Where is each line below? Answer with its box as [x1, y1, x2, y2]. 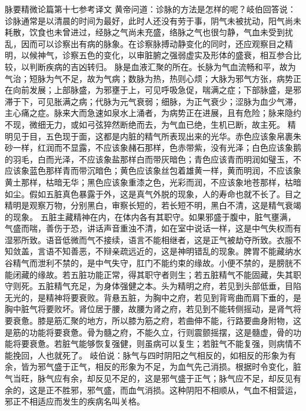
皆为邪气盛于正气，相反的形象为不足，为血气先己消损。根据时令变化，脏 [21, 360, 301, 373]
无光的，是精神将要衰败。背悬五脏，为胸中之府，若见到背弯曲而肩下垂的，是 [5, 291, 301, 303]
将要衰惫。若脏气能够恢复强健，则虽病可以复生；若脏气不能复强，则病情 [12, 337, 293, 350]
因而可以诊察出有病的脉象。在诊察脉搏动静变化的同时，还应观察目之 [21, 37, 285, 49]
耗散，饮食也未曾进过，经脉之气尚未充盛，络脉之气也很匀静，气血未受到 [5, 26, 285, 38]
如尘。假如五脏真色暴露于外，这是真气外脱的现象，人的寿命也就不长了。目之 [5, 187, 301, 200]
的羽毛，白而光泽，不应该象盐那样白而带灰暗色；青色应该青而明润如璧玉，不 [5, 153, 301, 165]
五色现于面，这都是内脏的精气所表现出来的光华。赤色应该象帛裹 [45, 130, 293, 142]
